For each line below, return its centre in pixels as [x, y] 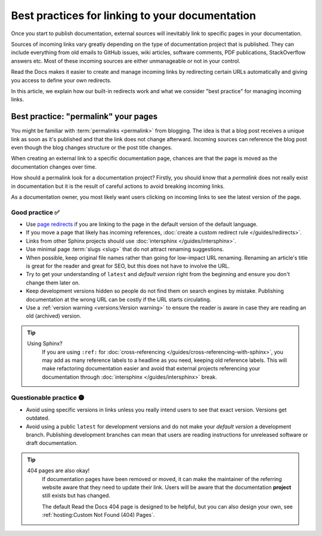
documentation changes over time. [54, 166]
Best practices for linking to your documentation [134, 16]
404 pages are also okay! [58, 470]
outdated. [38, 418]
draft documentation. [52, 443]
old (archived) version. [54, 316]
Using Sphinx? [45, 343]
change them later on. [53, 283]
